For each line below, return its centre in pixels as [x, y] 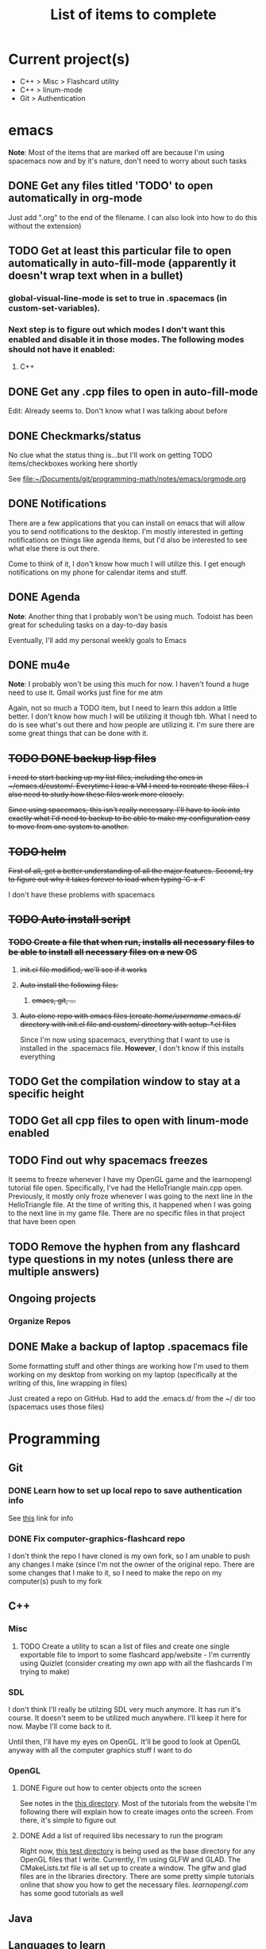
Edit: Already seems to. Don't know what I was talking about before [118, 411]
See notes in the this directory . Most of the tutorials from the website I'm [138, 1804]
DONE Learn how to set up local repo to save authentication [125, 1490]
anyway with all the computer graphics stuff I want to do [100, 1749]
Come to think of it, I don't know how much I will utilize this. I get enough [127, 564]
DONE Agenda [44, 597]
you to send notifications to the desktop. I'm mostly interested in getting [126, 531]
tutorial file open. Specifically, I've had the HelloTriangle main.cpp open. [126, 1188]
